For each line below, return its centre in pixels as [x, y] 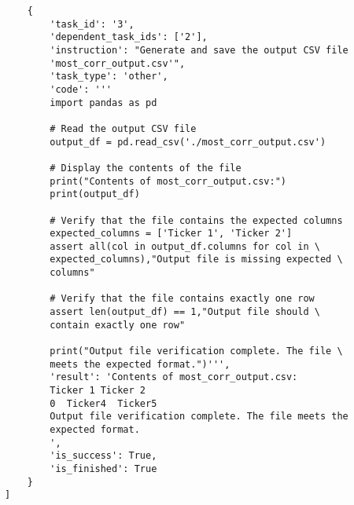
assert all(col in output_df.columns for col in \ [185, 246]
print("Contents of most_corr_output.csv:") [168, 181]
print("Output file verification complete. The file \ [196, 351]
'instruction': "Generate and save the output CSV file [199, 50]
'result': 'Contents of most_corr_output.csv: [174, 377]
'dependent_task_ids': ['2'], [129, 37]
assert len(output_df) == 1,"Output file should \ [185, 312]
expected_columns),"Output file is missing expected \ [196, 260]
